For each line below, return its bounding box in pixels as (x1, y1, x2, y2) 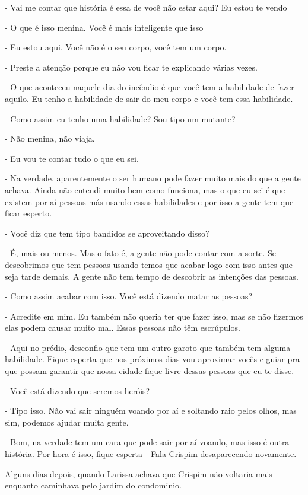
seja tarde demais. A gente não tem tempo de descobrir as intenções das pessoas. (5, 270, 299, 282)
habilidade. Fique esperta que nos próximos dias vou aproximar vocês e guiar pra (5, 353, 300, 365)
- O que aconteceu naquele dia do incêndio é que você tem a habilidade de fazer (5, 81, 294, 93)
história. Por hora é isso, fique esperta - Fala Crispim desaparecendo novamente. (5, 448, 297, 460)
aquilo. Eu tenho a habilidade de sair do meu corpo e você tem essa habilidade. (5, 92, 293, 104)
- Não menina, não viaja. (5, 132, 95, 145)
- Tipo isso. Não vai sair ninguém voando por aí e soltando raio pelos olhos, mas (5, 404, 297, 417)
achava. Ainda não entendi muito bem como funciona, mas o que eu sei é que (5, 183, 285, 196)
